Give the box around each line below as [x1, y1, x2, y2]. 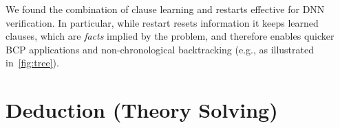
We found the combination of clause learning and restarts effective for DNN [6, 2, 325, 16]
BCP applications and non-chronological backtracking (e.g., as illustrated [6, 42, 314, 56]
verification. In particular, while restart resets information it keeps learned [6, 15, 319, 29]
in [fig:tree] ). [6, 55, 59, 70]
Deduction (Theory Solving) [6, 96, 278, 124]
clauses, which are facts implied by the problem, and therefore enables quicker [6, 29, 334, 43]
